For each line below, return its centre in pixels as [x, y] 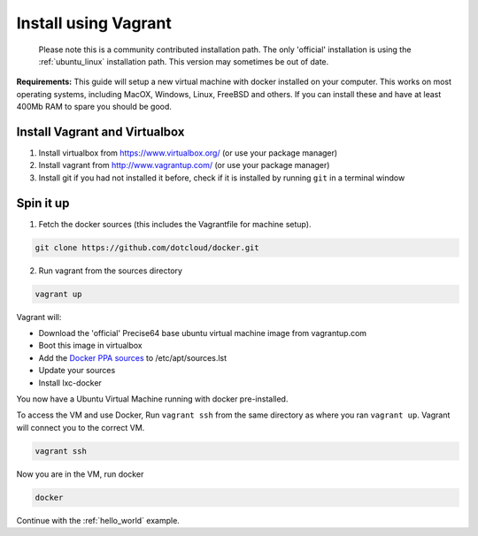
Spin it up [43, 203]
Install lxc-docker [70, 383]
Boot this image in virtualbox [90, 346]
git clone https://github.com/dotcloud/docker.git [147, 247]
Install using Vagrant [94, 23]
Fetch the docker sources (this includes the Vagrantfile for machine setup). [175, 224]
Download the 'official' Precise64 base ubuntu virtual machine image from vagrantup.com [203, 333]
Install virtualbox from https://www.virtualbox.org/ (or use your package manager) [188, 153]
